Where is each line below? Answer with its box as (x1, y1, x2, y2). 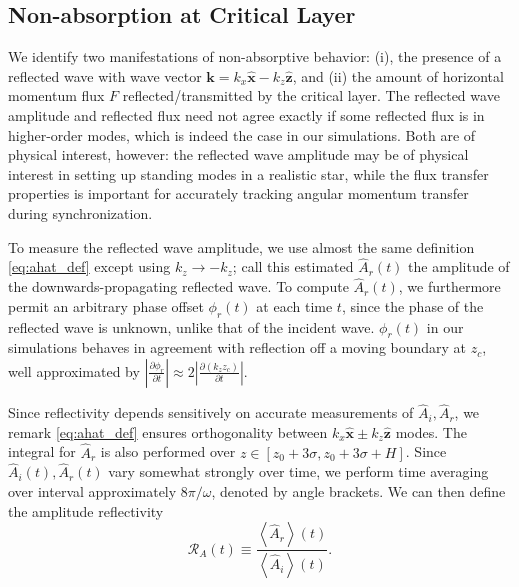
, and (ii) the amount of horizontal (292, 65, 504, 86)
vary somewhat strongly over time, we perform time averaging (108, 461, 489, 482)
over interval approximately (8, 480, 177, 501)
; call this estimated (232, 256, 354, 277)
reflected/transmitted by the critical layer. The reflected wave (122, 85, 500, 106)
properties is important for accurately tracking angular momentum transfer (8, 183, 469, 204)
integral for (8, 441, 76, 462)
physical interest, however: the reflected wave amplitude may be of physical (8, 144, 469, 165)
